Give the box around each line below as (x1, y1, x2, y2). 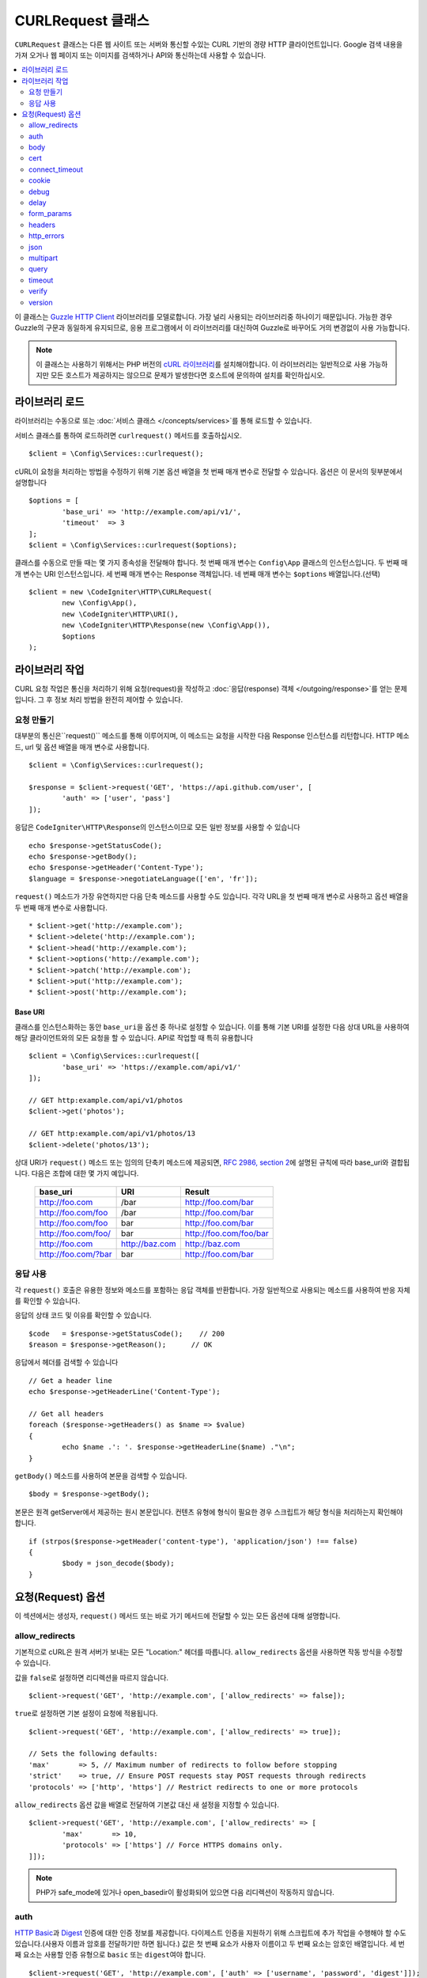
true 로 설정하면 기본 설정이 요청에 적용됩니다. (14, 1709, 158, 1718)
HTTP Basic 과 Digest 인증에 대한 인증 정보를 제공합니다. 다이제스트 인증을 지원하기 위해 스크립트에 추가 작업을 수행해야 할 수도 (14, 1927, 406, 1938)
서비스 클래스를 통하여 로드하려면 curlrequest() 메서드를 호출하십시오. (14, 430, 243, 440)
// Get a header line (28, 1376, 112, 1385)
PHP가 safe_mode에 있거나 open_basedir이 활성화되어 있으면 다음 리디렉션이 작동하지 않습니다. (36, 1888, 335, 1897)
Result (184, 1186, 210, 1197)
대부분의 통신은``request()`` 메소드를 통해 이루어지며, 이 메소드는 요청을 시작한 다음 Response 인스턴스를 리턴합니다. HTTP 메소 (14, 731, 410, 741)
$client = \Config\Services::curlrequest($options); (28, 540, 237, 549)
